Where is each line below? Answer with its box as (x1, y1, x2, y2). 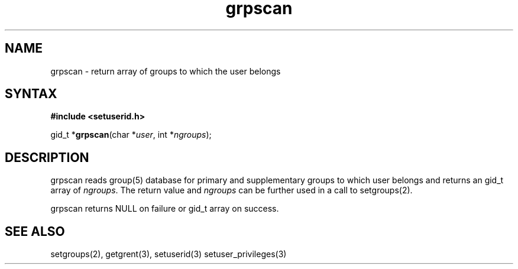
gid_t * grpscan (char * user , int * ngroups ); (50, 129, 212, 140)
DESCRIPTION (5, 150, 89, 165)
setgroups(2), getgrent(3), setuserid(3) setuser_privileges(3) (50, 249, 287, 260)
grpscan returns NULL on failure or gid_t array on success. (50, 203, 279, 214)
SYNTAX (5, 86, 57, 102)
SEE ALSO (5, 223, 65, 239)
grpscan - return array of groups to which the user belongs (50, 66, 281, 76)
